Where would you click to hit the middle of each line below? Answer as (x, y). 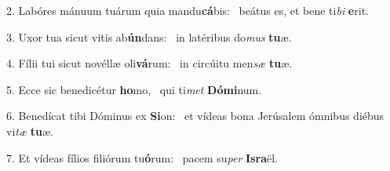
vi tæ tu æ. (30, 131)
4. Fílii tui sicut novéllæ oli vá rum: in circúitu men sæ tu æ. (149, 63)
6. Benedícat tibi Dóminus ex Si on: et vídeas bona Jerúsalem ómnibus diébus (195, 116)
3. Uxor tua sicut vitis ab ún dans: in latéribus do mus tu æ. (149, 36)
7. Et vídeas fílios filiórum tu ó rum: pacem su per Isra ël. (142, 157)
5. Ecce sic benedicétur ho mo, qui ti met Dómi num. (134, 89)
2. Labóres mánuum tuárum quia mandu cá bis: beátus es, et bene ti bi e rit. (188, 10)
